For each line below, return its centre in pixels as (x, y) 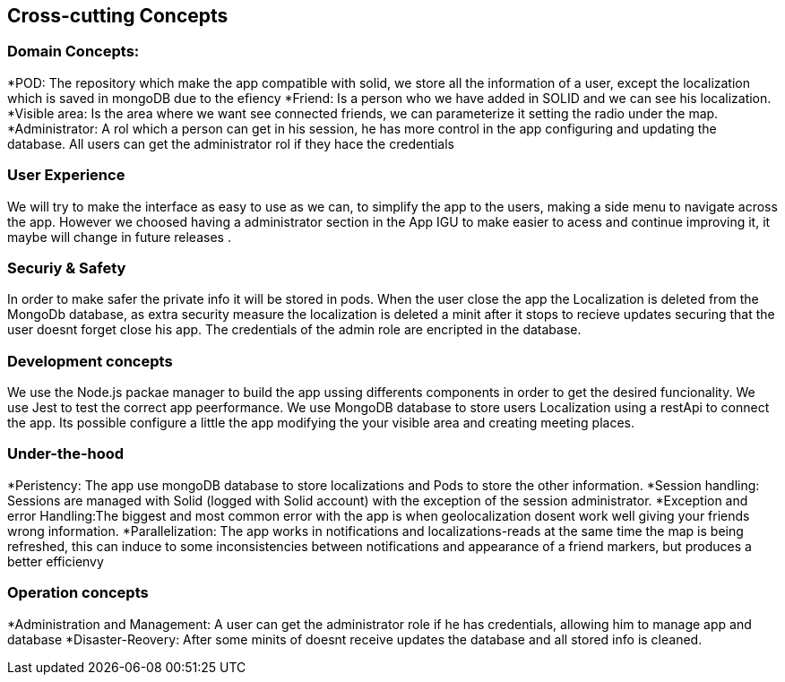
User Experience (66, 175)
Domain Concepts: (73, 52)
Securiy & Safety (67, 268)
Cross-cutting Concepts (118, 16)
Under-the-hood (66, 454)
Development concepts (90, 361)
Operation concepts (78, 593)
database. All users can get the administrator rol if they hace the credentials (231, 143)
